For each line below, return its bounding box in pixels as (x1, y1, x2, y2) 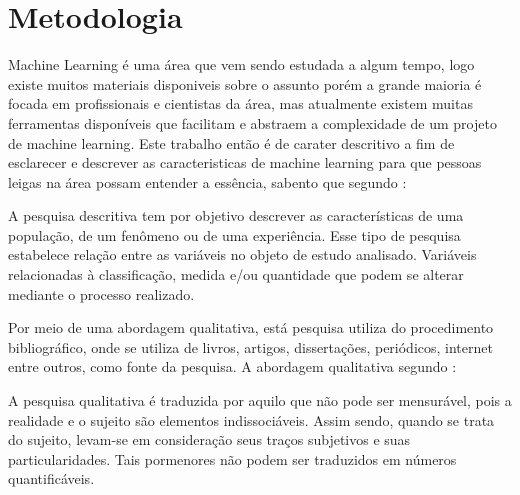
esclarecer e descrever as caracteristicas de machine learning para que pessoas (8, 152, 482, 173)
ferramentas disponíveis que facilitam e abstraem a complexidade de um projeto (8, 112, 497, 133)
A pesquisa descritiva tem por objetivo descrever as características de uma (8, 205, 464, 226)
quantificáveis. (8, 468, 95, 489)
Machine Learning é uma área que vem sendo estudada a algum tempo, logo (8, 54, 475, 75)
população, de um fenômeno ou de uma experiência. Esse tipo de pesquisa (8, 224, 461, 245)
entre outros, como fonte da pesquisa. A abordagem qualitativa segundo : (8, 356, 457, 377)
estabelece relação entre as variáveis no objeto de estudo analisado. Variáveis (8, 244, 477, 265)
